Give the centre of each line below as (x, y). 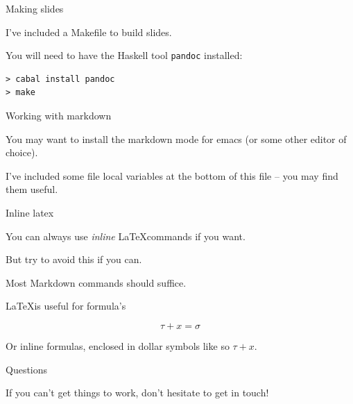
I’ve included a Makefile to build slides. (89, 32)
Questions (27, 369)
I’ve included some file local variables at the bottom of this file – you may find (172, 175)
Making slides (35, 8)
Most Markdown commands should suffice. (96, 282)
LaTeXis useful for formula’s (66, 306)
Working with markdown (59, 116)
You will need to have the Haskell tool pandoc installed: (124, 55)
